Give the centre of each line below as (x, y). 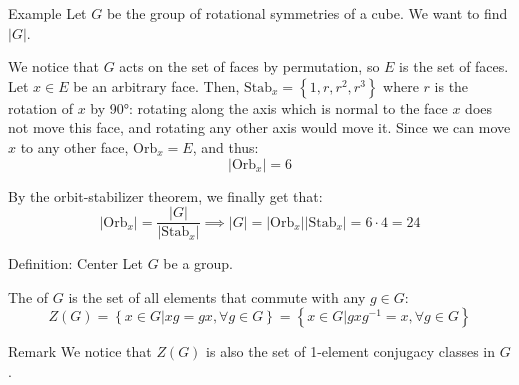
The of (28, 296)
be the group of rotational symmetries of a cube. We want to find (307, 13)
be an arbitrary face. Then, (156, 85)
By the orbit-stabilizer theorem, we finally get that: (165, 195)
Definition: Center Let (75, 263)
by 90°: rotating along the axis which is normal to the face (269, 107)
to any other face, (74, 146)
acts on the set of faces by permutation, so (249, 66)
